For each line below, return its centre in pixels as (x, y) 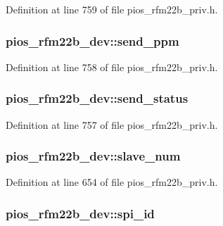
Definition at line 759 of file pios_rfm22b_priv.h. (112, 9)
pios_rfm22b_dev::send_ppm (93, 40)
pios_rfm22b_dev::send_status (97, 98)
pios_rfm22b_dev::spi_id (80, 213)
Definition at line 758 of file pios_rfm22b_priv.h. (112, 67)
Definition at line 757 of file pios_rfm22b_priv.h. (112, 124)
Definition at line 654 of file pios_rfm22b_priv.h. (112, 182)
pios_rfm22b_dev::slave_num (93, 156)
